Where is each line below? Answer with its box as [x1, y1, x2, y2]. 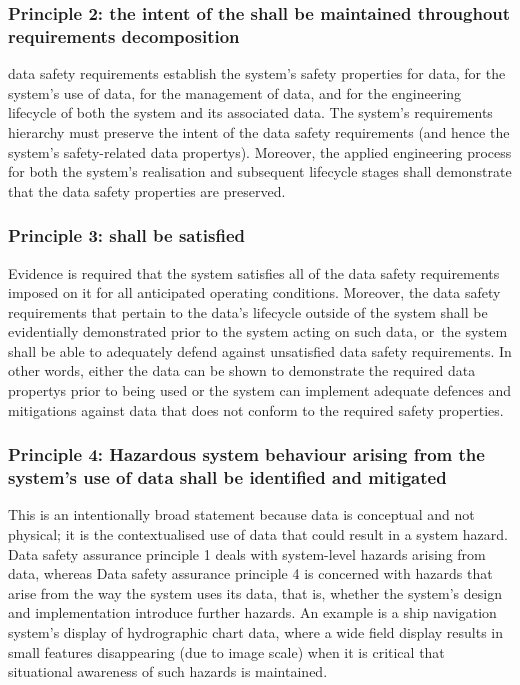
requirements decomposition [8, 23, 240, 48]
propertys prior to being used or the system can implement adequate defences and [8, 380, 512, 401]
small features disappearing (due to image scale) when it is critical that [8, 641, 445, 662]
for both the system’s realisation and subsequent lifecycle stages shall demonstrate [8, 161, 512, 182]
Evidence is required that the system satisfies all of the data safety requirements [8, 262, 500, 283]
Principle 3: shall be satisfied [8, 223, 245, 248]
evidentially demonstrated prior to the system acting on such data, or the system [8, 321, 508, 342]
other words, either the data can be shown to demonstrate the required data [8, 360, 476, 381]
